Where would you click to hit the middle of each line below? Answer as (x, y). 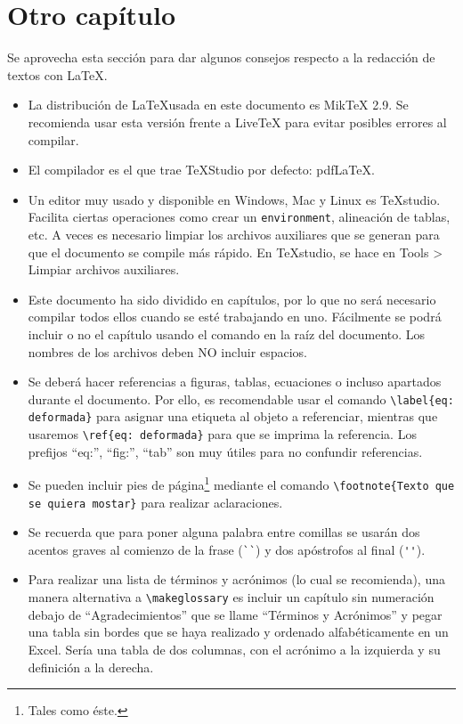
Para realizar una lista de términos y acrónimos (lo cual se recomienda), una (236, 579)
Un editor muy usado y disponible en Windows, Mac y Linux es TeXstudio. (234, 199)
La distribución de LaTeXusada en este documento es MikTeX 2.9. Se (218, 105)
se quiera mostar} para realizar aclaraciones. (155, 502)
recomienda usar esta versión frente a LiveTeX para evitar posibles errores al (237, 122)
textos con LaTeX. (57, 74)
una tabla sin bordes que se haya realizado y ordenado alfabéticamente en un (238, 632)
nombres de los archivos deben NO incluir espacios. (167, 351)
